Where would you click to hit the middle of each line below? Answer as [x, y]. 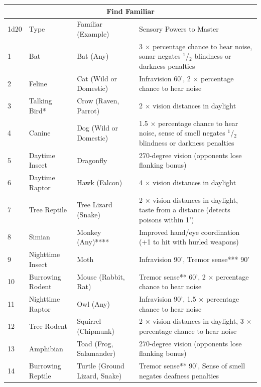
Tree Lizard [95, 205]
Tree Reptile [48, 210]
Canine [40, 133]
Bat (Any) [93, 56]
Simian [39, 237]
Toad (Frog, [95, 343]
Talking [40, 101]
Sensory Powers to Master [179, 29]
